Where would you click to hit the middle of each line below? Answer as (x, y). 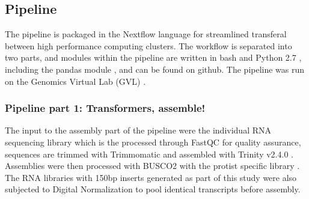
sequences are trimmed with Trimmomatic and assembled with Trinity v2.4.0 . (149, 154)
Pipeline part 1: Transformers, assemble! (105, 108)
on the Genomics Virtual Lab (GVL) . (75, 81)
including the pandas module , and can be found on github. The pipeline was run (155, 69)
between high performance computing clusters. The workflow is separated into (148, 45)
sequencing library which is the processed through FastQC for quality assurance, (153, 142)
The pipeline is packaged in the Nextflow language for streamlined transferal (146, 34)
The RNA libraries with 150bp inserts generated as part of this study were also (151, 177)
